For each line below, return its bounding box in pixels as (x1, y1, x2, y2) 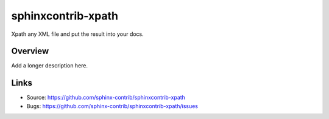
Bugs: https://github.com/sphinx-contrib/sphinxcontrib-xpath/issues (26, 102, 198, 109)
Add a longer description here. (11, 62, 88, 69)
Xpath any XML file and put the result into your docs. (11, 30, 144, 38)
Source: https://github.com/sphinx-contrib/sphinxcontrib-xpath (26, 94, 186, 101)
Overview (11, 46, 49, 56)
